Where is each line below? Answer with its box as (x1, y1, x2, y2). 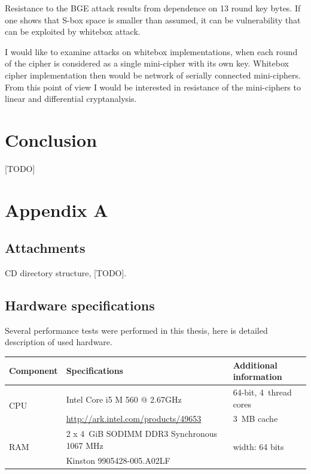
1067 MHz (66, 439, 103, 451)
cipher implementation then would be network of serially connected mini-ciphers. (5, 68, 301, 81)
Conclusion (5, 127, 97, 152)
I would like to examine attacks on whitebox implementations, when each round (5, 45, 298, 58)
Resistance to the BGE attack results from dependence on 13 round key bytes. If (5, 2, 301, 14)
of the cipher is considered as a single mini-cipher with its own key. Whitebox (5, 57, 289, 70)
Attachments (5, 238, 86, 257)
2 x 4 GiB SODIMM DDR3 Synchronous (66, 427, 218, 440)
